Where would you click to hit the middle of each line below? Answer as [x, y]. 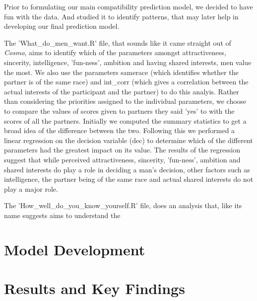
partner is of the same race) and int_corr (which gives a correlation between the [126, 82]
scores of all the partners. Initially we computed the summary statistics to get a [125, 120]
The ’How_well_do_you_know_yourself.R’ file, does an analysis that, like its [123, 205]
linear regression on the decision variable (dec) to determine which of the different [128, 140]
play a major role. [31, 188]
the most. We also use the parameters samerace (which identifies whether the [121, 72]
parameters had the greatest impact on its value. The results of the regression [122, 150]
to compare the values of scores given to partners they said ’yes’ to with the [119, 111]
